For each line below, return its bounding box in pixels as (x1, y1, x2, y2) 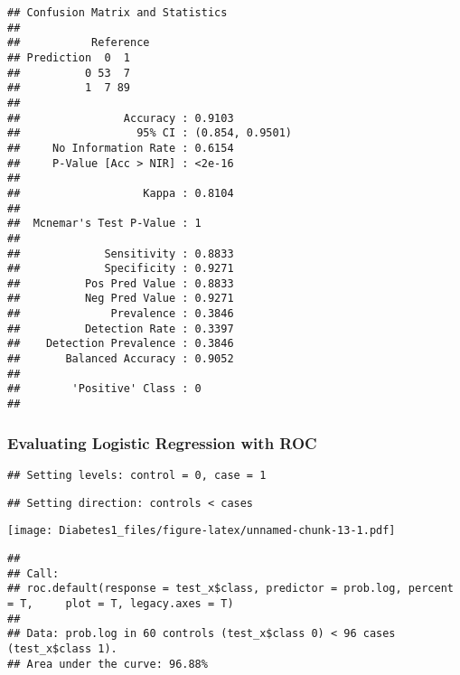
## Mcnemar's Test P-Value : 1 (7, 217, 202, 230)
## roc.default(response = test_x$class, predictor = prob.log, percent (7, 582, 454, 595)
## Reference (7, 36, 150, 50)
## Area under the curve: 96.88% (7, 657, 208, 670)
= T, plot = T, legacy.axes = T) (7, 596, 234, 610)
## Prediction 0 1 (7, 51, 131, 64)
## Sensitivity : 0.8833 (7, 247, 234, 260)
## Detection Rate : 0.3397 (7, 322, 234, 335)
